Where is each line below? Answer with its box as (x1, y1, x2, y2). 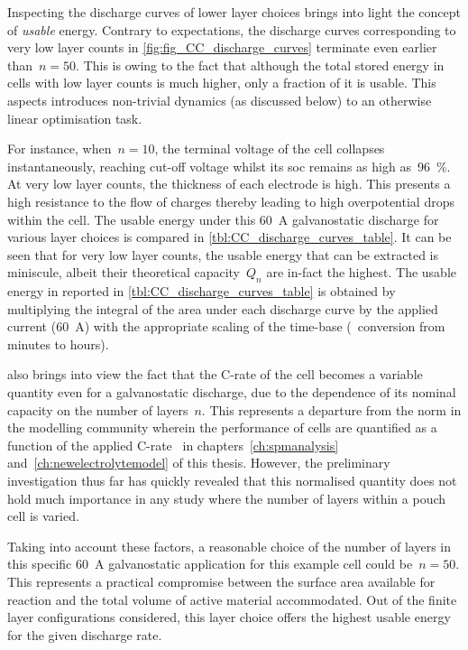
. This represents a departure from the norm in (201, 400, 462, 419)
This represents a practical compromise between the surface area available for (7, 572, 436, 591)
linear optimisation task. (7, 108, 142, 127)
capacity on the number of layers (7, 400, 188, 419)
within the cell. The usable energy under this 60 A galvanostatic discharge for (7, 209, 439, 228)
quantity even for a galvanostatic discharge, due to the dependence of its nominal (7, 383, 456, 402)
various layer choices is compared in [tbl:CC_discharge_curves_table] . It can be (7, 227, 452, 246)
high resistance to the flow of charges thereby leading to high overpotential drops (7, 191, 454, 210)
